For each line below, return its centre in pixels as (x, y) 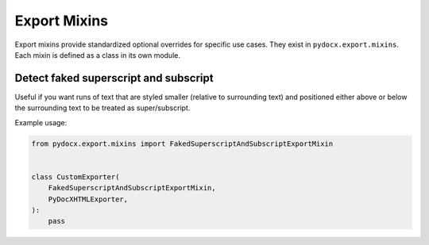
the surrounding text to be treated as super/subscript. (102, 108)
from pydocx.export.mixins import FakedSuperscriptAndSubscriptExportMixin (182, 144)
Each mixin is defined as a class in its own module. (97, 55)
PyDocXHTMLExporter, (88, 199)
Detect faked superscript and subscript (114, 78)
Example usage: (41, 122)
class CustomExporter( (75, 177)
